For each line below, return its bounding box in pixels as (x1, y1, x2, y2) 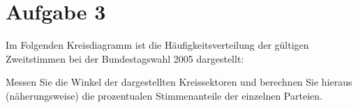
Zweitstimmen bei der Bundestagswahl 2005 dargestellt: (6, 51, 244, 65)
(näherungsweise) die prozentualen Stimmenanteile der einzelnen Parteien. (6, 88, 322, 102)
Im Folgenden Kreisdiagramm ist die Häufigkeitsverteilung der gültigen (6, 38, 309, 52)
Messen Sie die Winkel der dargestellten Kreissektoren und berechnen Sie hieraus (6, 75, 352, 89)
